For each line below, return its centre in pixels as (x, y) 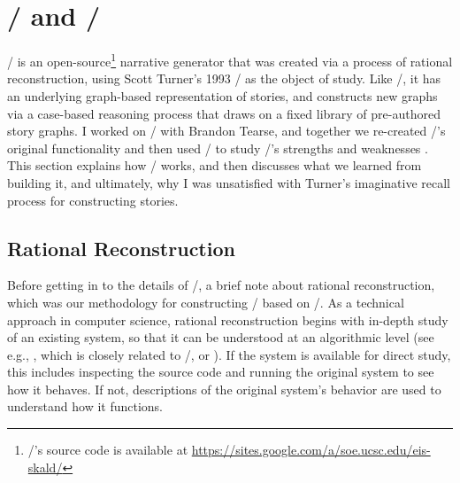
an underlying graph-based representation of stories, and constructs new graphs (222, 95)
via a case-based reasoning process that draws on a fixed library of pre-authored (224, 113)
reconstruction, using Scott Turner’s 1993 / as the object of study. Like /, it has (224, 78)
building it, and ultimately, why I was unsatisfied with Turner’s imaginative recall (229, 182)
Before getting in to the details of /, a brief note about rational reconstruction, (221, 285)
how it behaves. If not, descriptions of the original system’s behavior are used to (224, 389)
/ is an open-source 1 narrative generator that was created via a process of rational (230, 60)
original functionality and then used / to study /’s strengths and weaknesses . (218, 148)
